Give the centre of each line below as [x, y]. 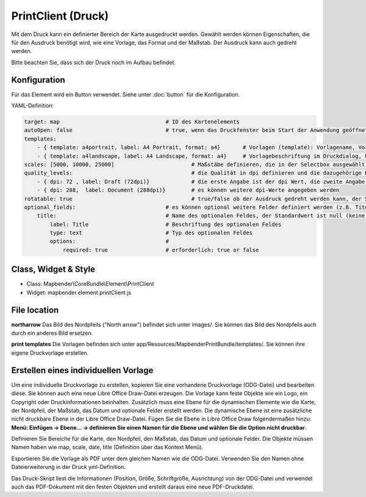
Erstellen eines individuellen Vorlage [82, 370]
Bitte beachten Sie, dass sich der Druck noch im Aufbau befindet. [94, 62]
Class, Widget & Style [53, 270]
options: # [109, 241]
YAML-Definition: [33, 106]
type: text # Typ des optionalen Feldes [151, 233]
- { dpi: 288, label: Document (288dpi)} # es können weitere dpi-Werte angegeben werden [188, 190]
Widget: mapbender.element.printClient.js [79, 292]
